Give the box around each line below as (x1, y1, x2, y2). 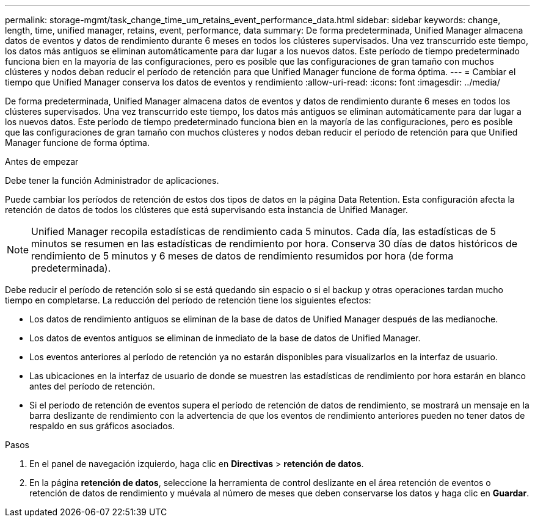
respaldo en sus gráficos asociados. (29, 421, 175, 431)
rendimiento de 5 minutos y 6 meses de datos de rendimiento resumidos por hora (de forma (31, 250, 454, 262)
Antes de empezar (5, 156, 79, 167)
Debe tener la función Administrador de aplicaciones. (5, 175, 219, 186)
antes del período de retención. (29, 381, 155, 391)
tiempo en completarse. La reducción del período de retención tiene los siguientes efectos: (5, 295, 371, 305)
